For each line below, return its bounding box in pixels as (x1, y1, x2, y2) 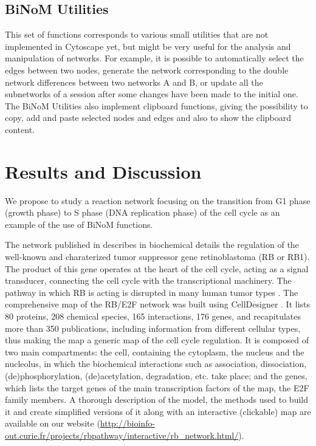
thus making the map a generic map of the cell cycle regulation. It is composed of (5, 334, 309, 346)
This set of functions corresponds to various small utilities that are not (5, 28, 269, 41)
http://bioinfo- (100, 417, 156, 430)
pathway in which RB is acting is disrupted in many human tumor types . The (5, 286, 298, 298)
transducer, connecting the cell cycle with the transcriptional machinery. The (5, 274, 292, 287)
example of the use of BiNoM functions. (5, 218, 153, 230)
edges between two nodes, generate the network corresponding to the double (5, 63, 289, 76)
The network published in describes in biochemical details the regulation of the (5, 238, 299, 251)
